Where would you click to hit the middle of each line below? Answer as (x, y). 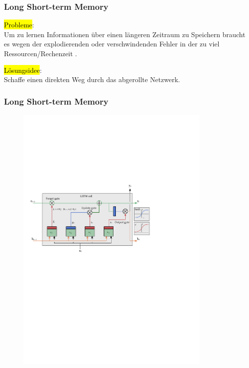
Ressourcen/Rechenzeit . (41, 53)
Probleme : (19, 25)
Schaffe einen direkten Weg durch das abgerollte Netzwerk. (92, 79)
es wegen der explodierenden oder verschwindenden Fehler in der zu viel (112, 44)
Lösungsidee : (23, 70)
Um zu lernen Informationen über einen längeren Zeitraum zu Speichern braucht (125, 34)
